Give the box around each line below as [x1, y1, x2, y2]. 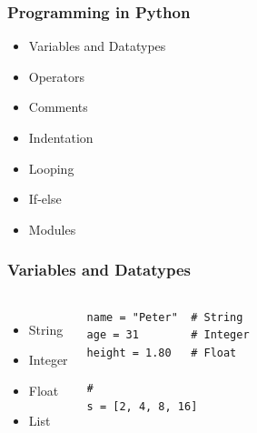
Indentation [28, 128, 94, 146]
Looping [28, 158, 74, 177]
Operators [28, 66, 85, 86]
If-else [28, 189, 62, 208]
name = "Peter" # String [86, 310, 243, 324]
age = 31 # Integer [86, 328, 250, 342]
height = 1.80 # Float [86, 346, 237, 359]
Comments [28, 97, 88, 116]
